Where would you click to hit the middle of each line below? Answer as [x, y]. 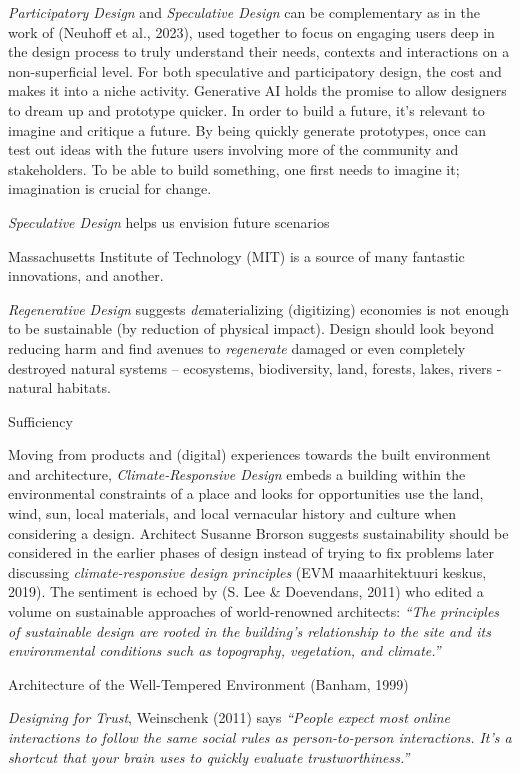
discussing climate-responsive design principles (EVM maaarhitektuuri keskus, [247, 571]
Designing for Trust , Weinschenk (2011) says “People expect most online [229, 717]
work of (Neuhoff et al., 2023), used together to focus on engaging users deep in [251, 31]
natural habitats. [59, 387]
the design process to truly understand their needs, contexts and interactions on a [259, 51]
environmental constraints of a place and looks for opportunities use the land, [246, 493]
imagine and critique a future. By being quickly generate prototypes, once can [247, 129]
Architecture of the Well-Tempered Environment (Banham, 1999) [208, 683]
